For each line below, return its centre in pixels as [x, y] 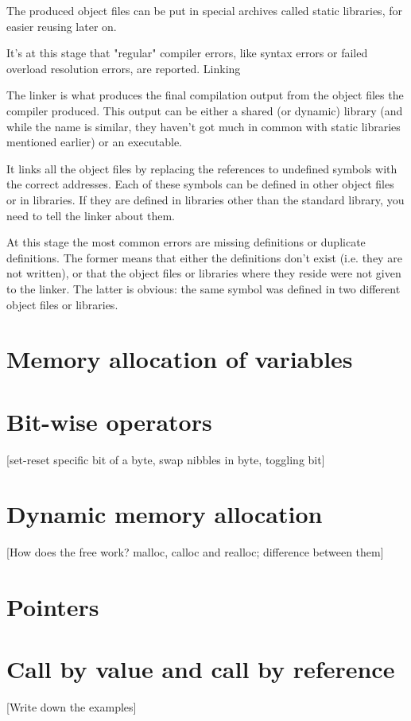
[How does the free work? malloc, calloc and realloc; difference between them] [195, 552]
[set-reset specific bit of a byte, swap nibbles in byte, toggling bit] [166, 459]
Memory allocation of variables [180, 359]
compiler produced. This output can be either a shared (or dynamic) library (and [205, 110]
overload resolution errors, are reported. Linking [124, 68]
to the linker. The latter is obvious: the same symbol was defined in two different [204, 288]
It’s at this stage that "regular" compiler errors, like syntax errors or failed [187, 53]
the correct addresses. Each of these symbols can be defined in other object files [200, 184]
